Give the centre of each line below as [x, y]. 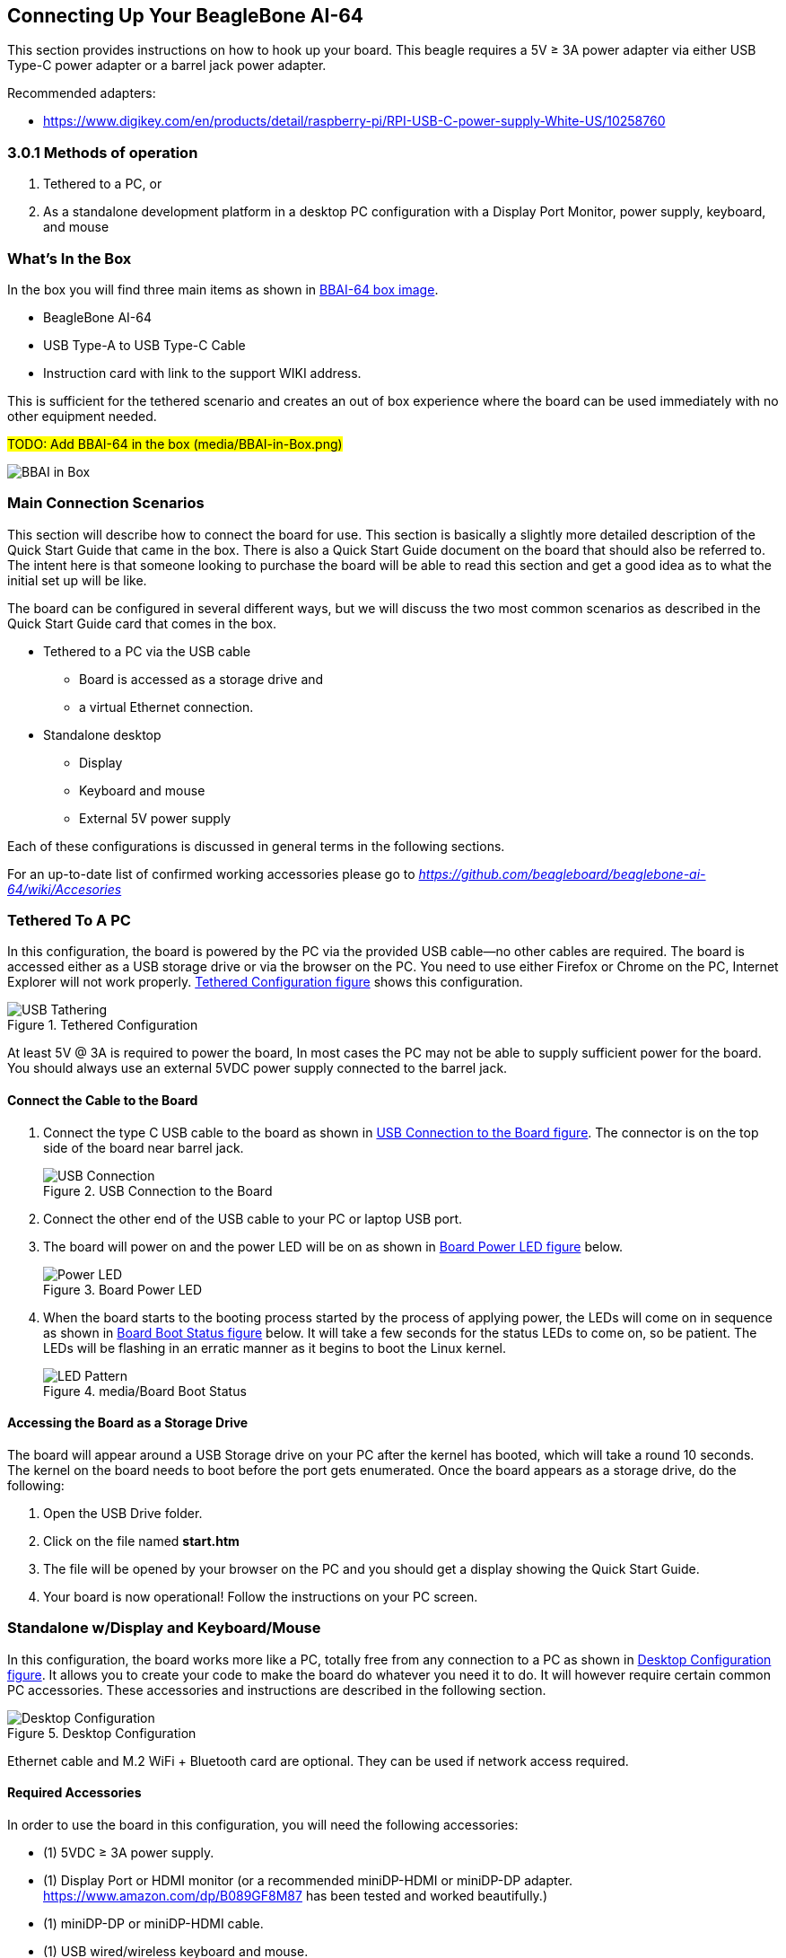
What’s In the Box [70, 258]
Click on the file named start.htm [141, 1541]
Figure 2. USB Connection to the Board [158, 1190]
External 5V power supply [155, 818]
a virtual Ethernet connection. [166, 707]
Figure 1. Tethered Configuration [103, 1025]
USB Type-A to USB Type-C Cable [144, 345]
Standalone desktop [102, 734]
